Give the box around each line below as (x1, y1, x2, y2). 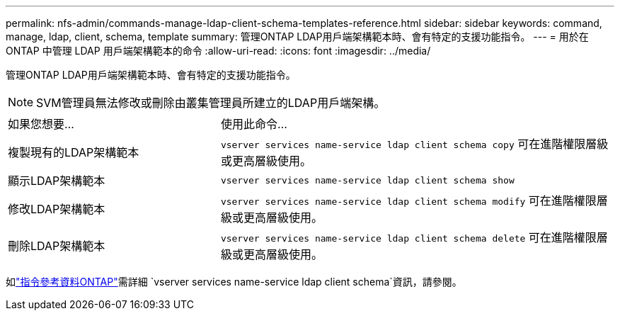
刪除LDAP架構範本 (8, 239, 105, 253)
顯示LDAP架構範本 (8, 174, 105, 188)
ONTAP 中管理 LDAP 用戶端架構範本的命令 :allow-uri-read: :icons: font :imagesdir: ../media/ (6, 45, 431, 57)
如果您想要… (8, 117, 74, 131)
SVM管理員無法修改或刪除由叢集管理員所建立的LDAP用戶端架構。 (36, 96, 386, 110)
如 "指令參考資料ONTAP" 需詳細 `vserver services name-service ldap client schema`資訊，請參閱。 (6, 276, 462, 288)
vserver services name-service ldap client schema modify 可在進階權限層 (220, 193, 608, 208)
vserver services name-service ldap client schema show (220, 174, 515, 186)
